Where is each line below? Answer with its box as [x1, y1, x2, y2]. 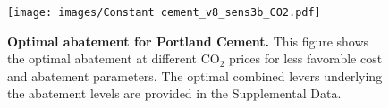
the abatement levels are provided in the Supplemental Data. [7, 84, 342, 103]
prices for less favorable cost [228, 49, 383, 68]
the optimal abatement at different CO [7, 49, 220, 68]
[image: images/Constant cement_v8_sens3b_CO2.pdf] [7, 6, 321, 19]
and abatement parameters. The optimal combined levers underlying [7, 66, 383, 85]
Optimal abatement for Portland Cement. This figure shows [7, 31, 369, 50]
